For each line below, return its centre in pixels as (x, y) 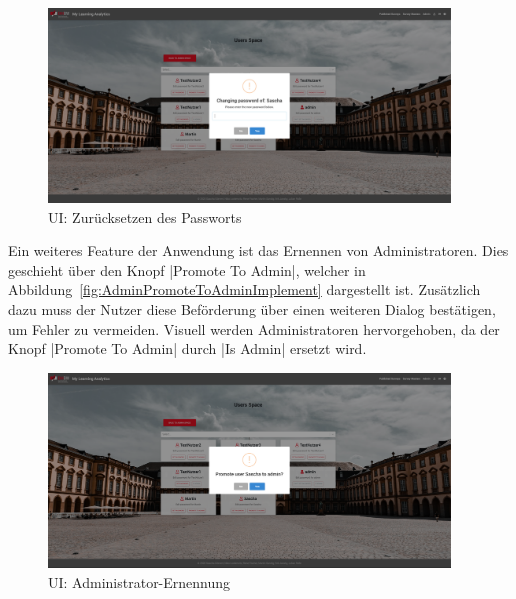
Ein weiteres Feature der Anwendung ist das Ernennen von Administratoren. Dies (258, 250)
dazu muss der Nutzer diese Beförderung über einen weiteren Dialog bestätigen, (252, 309)
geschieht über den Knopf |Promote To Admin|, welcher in (187, 269)
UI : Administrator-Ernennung (139, 581)
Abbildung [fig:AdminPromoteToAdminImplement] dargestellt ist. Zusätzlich (244, 289)
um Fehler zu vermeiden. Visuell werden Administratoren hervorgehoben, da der (254, 328)
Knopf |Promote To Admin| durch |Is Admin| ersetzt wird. (187, 348)
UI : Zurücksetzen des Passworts (145, 216)
